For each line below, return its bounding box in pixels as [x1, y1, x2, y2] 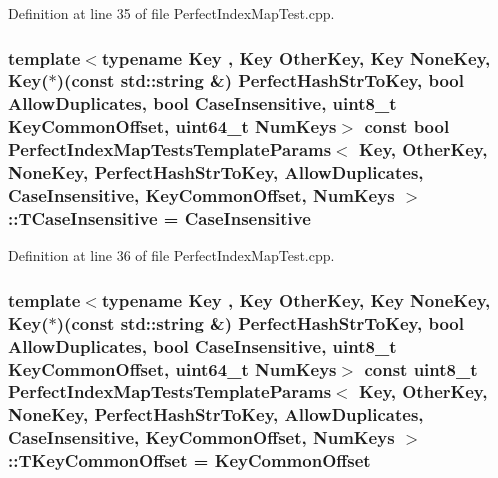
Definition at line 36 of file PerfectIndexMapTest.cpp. [8, 245, 335, 266]
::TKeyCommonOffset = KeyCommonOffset [8, 448, 371, 473]
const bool [364, 114, 450, 139]
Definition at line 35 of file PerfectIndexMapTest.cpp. [8, 3, 335, 23]
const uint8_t [364, 356, 478, 381]
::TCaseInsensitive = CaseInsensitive [8, 205, 311, 230]
